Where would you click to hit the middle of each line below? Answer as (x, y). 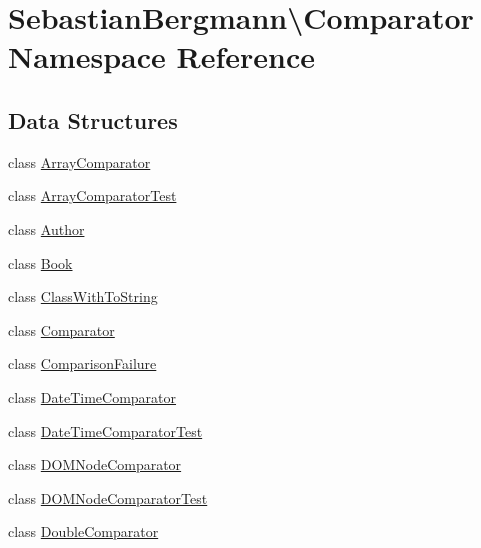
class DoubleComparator (83, 531)
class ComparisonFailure (82, 363)
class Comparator (61, 329)
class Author (46, 228)
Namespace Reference (161, 56)
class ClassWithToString (83, 296)
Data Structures (93, 119)
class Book (40, 262)
